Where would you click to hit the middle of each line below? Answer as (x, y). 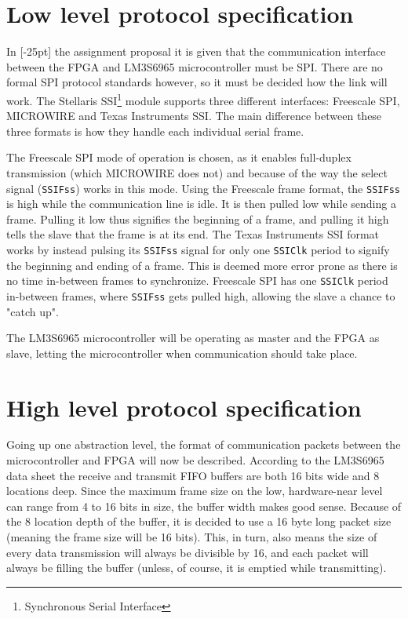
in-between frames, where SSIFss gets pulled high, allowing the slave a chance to (201, 295)
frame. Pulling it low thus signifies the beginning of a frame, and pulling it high (198, 218)
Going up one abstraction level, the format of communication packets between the (204, 444)
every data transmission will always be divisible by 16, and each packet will (188, 552)
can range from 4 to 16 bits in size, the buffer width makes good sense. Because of (204, 506)
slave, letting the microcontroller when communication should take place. (182, 353)
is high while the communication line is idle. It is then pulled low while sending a (201, 204)
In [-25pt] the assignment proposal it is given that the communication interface (196, 51)
